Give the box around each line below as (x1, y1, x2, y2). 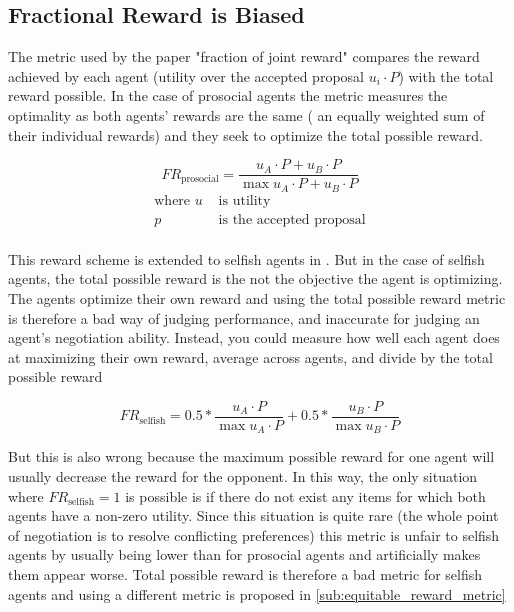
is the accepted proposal (218, 212, 366, 227)
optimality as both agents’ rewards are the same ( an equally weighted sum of (8, 104, 485, 125)
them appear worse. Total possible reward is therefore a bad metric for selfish (8, 564, 483, 585)
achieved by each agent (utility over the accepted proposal (8, 65, 364, 86)
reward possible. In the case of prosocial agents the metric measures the (8, 85, 448, 106)
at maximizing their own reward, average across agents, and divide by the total (8, 346, 493, 367)
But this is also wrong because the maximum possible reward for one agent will (8, 446, 495, 467)
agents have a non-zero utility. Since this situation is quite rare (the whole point (8, 505, 499, 526)
